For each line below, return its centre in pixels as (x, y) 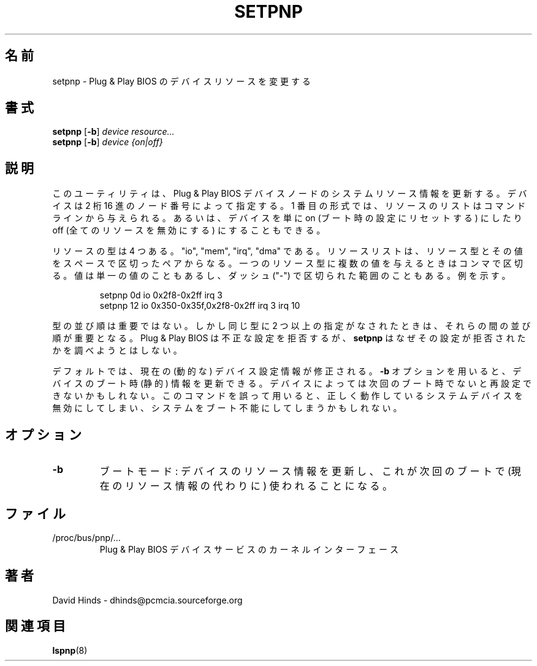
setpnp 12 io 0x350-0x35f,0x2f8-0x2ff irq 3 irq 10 (200, 306)
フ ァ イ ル (35, 513)
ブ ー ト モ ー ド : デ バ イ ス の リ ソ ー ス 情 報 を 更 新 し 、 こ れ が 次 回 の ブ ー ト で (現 (310, 471)
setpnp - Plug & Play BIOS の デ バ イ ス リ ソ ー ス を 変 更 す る (181, 81)
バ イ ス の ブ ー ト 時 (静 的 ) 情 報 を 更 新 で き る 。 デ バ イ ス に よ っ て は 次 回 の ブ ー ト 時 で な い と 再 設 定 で (292, 384)
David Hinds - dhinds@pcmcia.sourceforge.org (147, 600)
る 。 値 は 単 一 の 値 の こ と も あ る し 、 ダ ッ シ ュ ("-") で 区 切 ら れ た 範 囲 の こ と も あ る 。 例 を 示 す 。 (281, 276)
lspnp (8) (70, 650)
